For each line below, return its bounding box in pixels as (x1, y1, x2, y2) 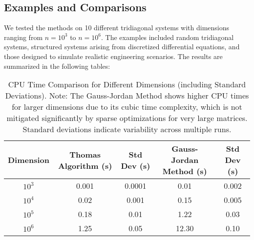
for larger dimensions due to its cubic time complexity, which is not (12, 101, 242, 113)
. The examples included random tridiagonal (101, 32, 234, 42)
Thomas (69, 148, 101, 160)
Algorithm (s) (58, 160, 112, 171)
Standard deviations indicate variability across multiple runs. (22, 123, 232, 135)
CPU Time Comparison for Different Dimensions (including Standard (8, 79, 246, 90)
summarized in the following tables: (4, 60, 110, 71)
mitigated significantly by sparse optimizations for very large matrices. (6, 112, 248, 124)
